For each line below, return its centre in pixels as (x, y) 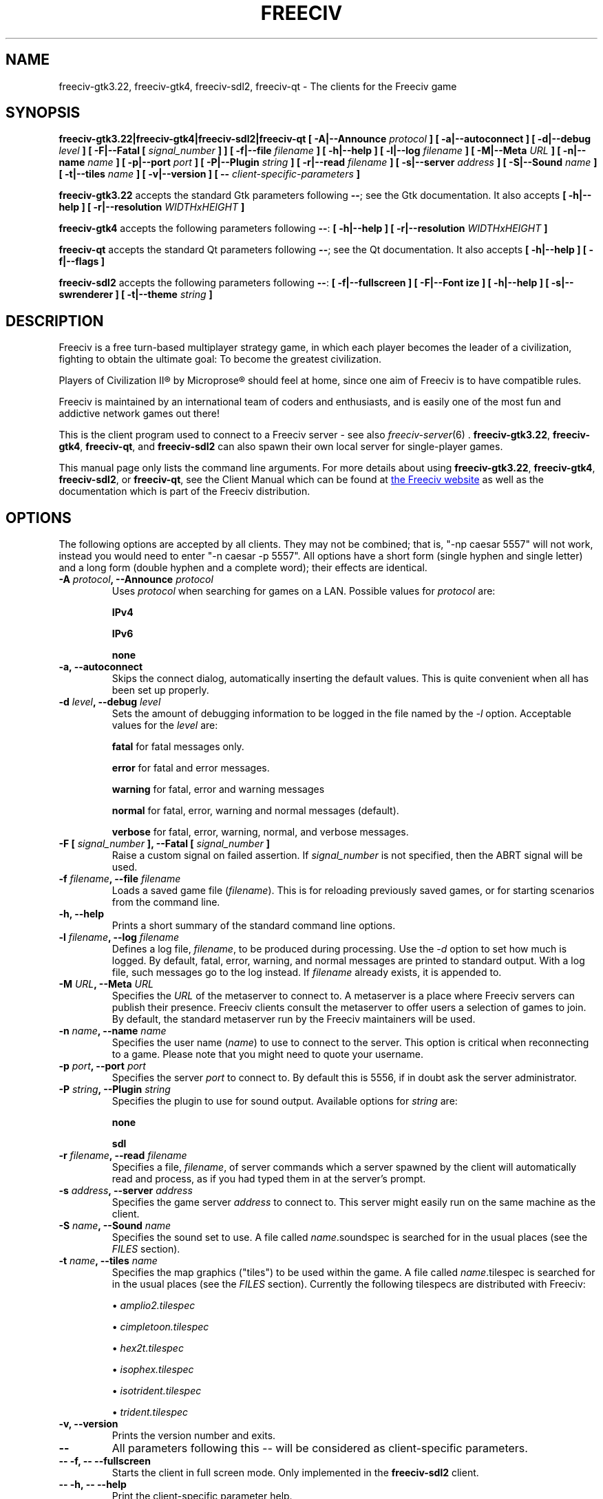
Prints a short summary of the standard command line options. (254, 926)
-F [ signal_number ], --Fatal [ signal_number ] (165, 844)
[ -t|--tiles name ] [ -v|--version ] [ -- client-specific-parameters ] (210, 174)
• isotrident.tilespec (157, 1391)
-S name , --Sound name (115, 1226)
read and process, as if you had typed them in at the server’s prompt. (269, 1179)
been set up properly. (160, 690)
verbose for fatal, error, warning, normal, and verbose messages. (260, 832)
